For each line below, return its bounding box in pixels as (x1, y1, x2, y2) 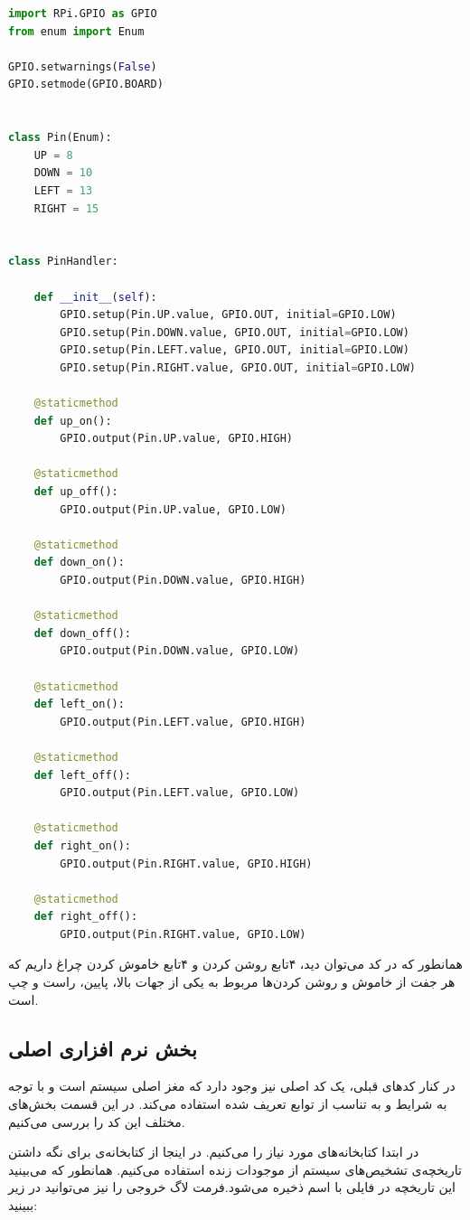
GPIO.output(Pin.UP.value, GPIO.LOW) (60, 502, 287, 516)
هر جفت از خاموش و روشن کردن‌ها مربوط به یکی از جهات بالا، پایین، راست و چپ (8, 972, 456, 991)
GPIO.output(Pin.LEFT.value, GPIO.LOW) (60, 786, 300, 800)
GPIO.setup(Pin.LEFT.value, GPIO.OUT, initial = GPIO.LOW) (60, 343, 409, 357)
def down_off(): (33, 626, 132, 640)
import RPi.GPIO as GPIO (8, 7, 157, 20)
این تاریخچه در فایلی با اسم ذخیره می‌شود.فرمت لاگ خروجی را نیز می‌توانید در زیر (8, 1178, 456, 1197)
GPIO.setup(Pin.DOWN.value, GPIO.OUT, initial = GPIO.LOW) (60, 325, 409, 339)
